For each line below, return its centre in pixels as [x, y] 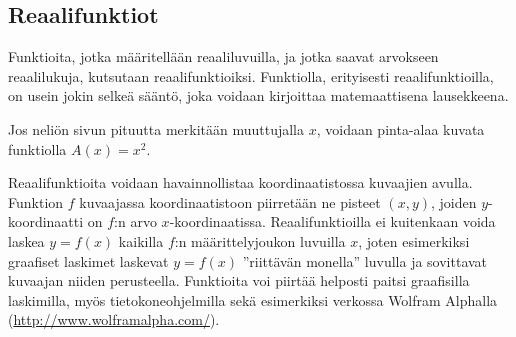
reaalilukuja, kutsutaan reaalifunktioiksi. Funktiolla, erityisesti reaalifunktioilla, [251, 75]
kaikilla [141, 240]
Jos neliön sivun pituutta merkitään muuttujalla [156, 128]
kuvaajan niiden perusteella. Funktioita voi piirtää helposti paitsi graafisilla [239, 280]
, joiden [454, 201]
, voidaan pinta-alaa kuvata [400, 128]
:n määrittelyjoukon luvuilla [260, 240]
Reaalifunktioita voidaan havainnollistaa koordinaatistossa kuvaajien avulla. [240, 182]
